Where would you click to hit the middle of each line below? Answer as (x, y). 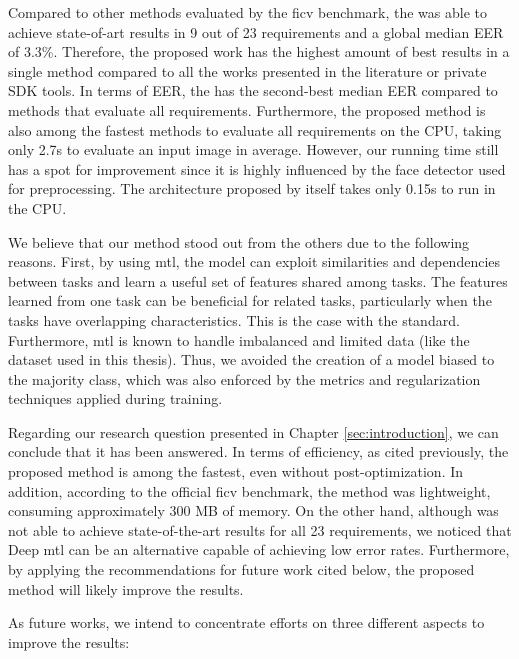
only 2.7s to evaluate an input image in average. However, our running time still (253, 149)
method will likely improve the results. (126, 588)
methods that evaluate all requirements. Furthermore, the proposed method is (247, 109)
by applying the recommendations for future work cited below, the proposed (241, 569)
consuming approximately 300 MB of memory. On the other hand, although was (253, 510)
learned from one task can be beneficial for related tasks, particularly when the (250, 300)
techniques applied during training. (115, 398)
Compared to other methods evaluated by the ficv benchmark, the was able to (247, 12)
